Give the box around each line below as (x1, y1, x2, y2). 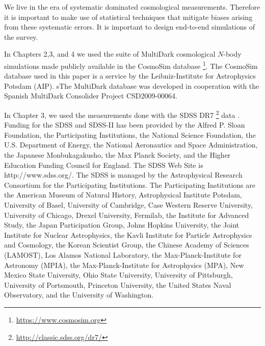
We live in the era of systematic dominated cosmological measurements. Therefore (4, 2, 260, 12)
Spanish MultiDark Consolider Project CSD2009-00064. (4, 90, 178, 101)
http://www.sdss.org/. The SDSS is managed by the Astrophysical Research (4, 169, 243, 180)
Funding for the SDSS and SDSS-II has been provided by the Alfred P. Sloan (4, 119, 245, 130)
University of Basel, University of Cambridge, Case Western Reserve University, (4, 200, 253, 210)
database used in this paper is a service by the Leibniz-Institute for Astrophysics (4, 70, 256, 81)
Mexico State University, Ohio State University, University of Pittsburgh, (4, 269, 233, 280)
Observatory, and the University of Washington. (4, 289, 154, 300)
